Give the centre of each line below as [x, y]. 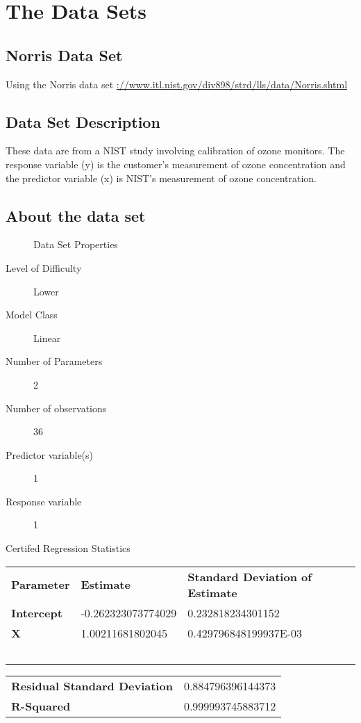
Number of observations [56, 408]
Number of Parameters [54, 361]
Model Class [32, 315]
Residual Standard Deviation [92, 685]
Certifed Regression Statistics [68, 548]
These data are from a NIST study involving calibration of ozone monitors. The [175, 151]
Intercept [37, 612]
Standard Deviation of [250, 576]
